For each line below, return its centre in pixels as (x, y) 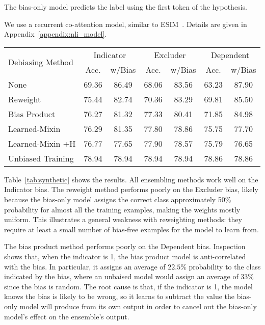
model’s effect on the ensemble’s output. (67, 316)
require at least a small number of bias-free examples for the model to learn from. (131, 229)
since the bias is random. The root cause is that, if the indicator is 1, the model (128, 286)
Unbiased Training (41, 158)
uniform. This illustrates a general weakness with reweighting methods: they (123, 219)
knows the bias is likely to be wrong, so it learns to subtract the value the (120, 296)
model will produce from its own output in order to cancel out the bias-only (138, 306)
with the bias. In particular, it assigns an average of (85, 266)
